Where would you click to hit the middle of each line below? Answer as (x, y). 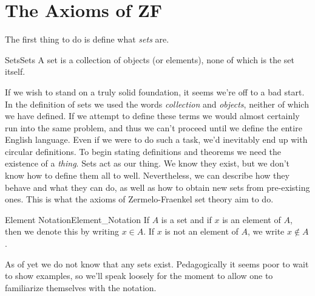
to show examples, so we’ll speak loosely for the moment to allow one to (139, 276)
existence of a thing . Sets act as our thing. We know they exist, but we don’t (147, 163)
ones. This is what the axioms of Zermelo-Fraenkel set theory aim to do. (139, 199)
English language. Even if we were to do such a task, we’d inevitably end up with (156, 139)
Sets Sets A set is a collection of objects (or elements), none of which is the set (150, 59)
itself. (15, 71)
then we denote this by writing (62, 231)
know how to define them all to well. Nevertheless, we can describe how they (147, 175)
